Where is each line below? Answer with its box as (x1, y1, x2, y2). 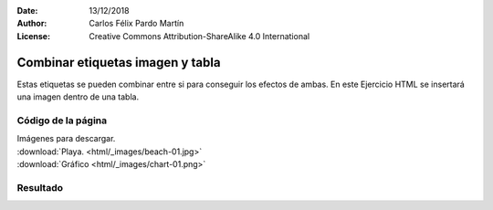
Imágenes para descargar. (16, 133, 116, 144)
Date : (16, 5, 38, 16)
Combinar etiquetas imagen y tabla (16, 55, 221, 70)
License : (16, 30, 50, 41)
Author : (16, 18, 47, 29)
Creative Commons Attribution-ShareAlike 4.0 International (89, 30, 310, 41)
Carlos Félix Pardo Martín (89, 18, 184, 29)
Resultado (16, 181, 64, 194)
